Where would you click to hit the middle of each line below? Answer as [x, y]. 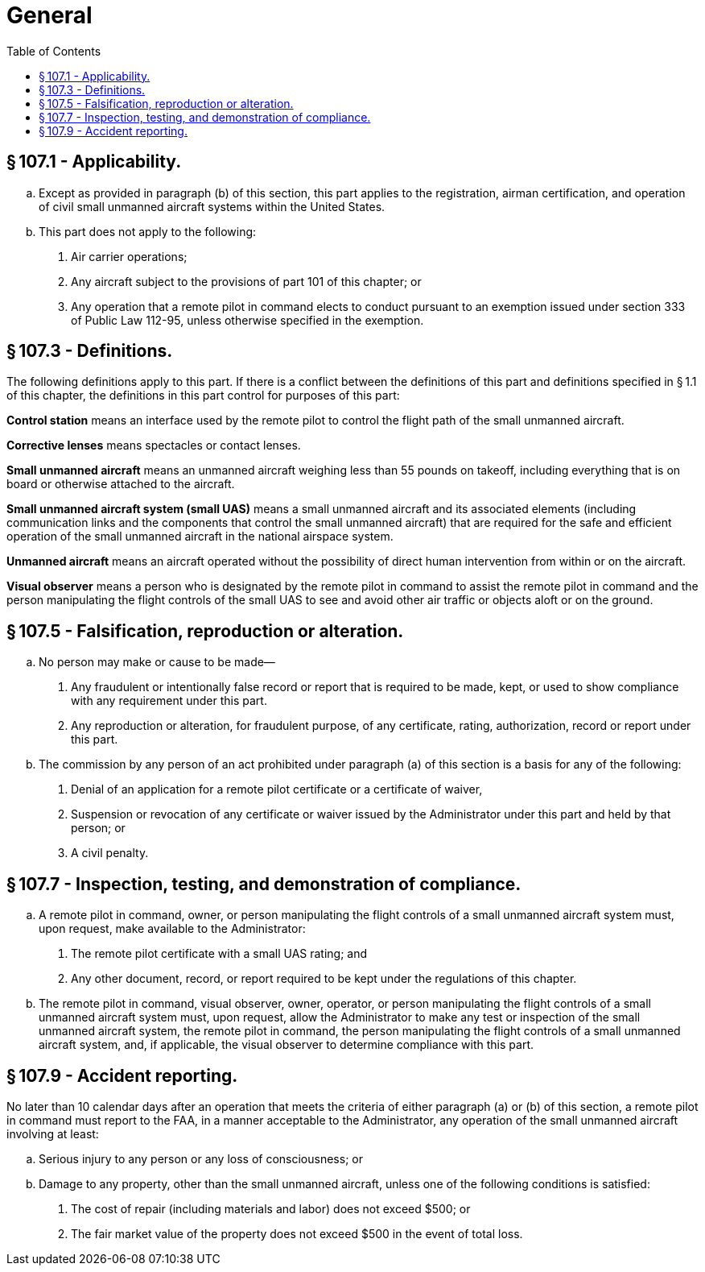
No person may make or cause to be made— [157, 662]
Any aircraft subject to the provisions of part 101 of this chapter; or [246, 281]
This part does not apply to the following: [148, 231]
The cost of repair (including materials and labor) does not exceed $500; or [271, 1208]
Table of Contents [54, 51]
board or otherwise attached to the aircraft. [121, 484]
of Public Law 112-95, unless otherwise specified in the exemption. [247, 320]
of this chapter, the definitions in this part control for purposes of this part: [203, 396]
